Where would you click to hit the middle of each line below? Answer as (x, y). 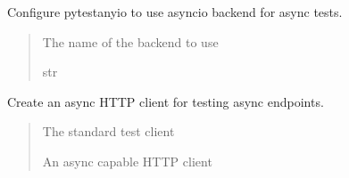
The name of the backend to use (130, 41)
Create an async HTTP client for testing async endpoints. (166, 101)
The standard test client (108, 131)
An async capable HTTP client (127, 161)
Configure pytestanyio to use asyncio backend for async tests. (175, 12)
